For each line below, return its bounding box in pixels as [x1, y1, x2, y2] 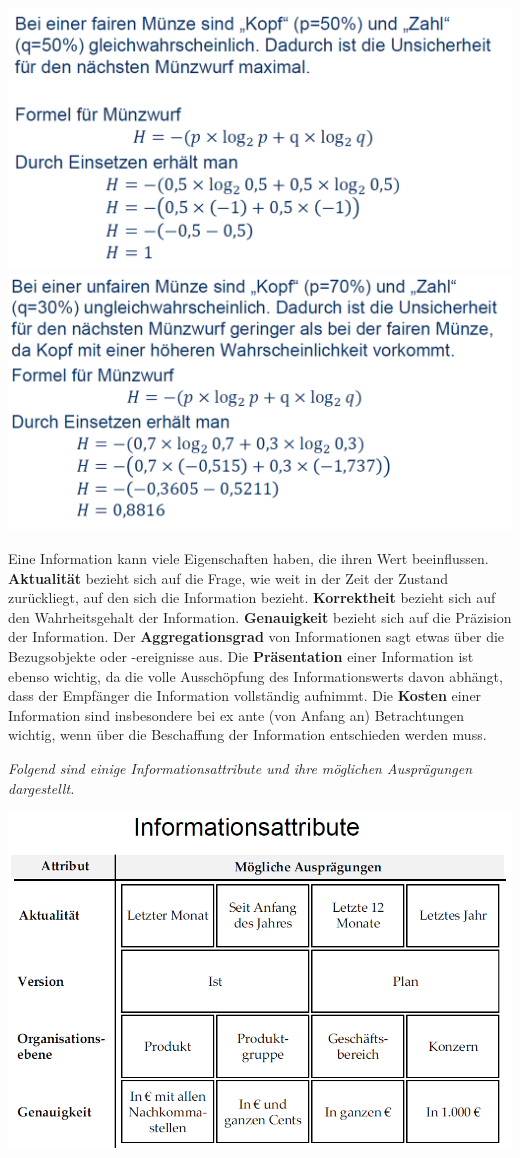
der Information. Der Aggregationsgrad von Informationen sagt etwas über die [8, 626, 505, 647]
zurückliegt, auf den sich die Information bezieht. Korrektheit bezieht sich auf [8, 587, 496, 608]
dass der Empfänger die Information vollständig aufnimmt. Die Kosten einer [8, 685, 482, 706]
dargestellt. [8, 777, 75, 798]
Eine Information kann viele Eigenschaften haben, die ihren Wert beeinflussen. [8, 547, 489, 568]
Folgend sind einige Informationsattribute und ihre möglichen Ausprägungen [8, 757, 473, 778]
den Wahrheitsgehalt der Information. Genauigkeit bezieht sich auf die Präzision [8, 606, 512, 627]
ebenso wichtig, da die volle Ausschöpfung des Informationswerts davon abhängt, [8, 665, 503, 686]
